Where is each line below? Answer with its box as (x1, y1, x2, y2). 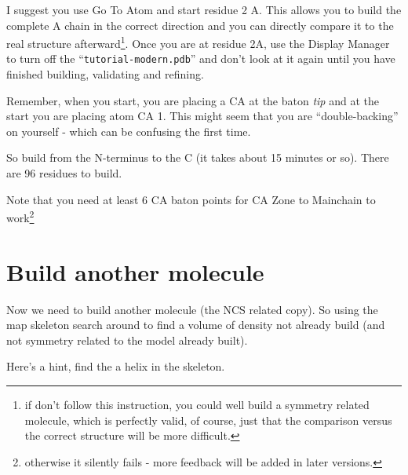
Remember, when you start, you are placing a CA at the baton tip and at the (6, 92, 379, 108)
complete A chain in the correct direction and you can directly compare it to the (6, 16, 394, 33)
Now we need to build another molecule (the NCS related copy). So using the (6, 301, 378, 317)
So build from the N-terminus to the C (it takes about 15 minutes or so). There (6, 149, 389, 166)
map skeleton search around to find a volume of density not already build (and (6, 316, 385, 333)
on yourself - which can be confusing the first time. (6, 122, 251, 139)
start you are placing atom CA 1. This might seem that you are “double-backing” (6, 108, 399, 124)
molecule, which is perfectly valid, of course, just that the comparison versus (24, 411, 392, 428)
